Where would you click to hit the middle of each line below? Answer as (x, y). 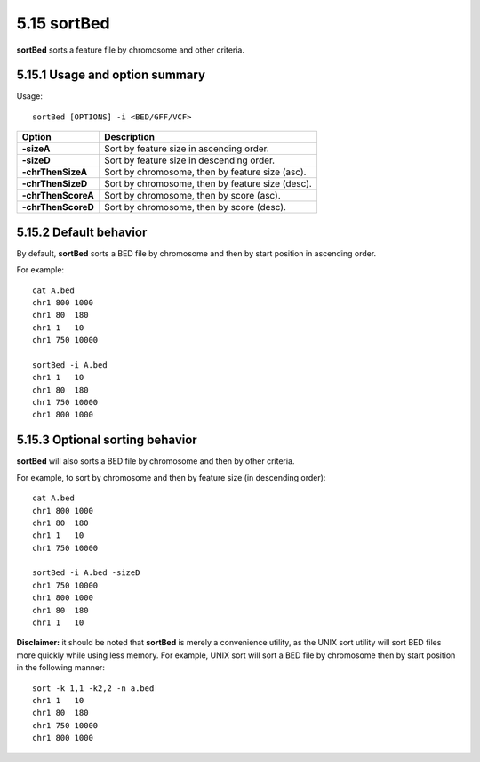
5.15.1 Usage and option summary (111, 75)
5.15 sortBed (63, 23)
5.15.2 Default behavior (82, 232)
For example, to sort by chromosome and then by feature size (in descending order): (171, 477)
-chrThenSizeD (55, 184)
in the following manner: (61, 668)
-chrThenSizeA (55, 172)
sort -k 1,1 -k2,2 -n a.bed (93, 688)
